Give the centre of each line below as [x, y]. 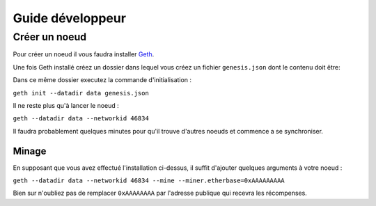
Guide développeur [70, 18]
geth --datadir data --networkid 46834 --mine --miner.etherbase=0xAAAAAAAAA [149, 181]
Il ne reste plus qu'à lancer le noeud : [66, 105]
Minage [30, 151]
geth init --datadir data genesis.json [81, 93]
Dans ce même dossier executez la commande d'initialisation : [102, 80]
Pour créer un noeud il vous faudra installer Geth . [84, 54]
